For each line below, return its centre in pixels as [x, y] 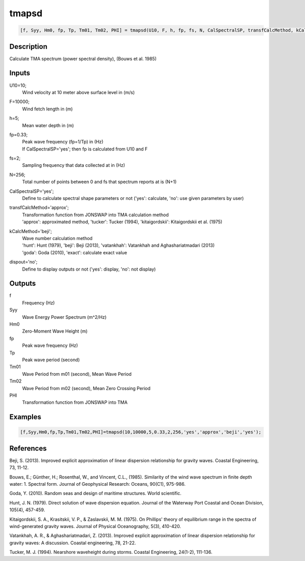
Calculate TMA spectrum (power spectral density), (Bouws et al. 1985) [83, 58]
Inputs [20, 73]
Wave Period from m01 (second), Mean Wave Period [77, 374]
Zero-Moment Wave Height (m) [55, 331]
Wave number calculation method [57, 238]
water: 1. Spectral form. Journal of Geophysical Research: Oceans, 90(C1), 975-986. [97, 484]
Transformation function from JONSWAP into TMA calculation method [95, 215]
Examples [25, 417]
